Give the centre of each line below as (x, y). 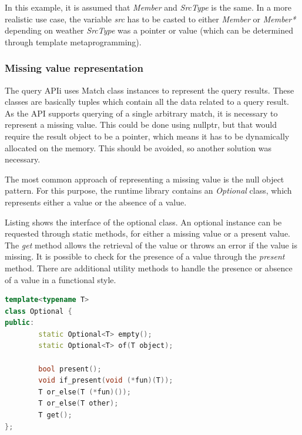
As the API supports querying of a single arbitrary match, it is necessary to (141, 113)
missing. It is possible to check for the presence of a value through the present (145, 256)
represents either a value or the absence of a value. (96, 202)
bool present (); (70, 369)
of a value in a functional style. (61, 279)
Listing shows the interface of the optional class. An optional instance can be (143, 222)
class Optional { (38, 311)
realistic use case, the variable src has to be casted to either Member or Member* (150, 19)
